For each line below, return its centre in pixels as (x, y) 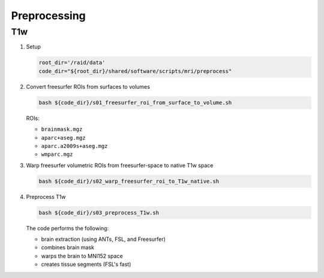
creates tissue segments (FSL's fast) (86, 264)
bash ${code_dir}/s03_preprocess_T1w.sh (99, 212)
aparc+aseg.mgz (64, 138)
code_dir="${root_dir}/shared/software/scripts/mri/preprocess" (135, 71)
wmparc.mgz (57, 155)
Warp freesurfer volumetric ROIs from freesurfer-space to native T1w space (120, 165)
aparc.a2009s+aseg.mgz (74, 146)
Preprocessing (49, 16)
